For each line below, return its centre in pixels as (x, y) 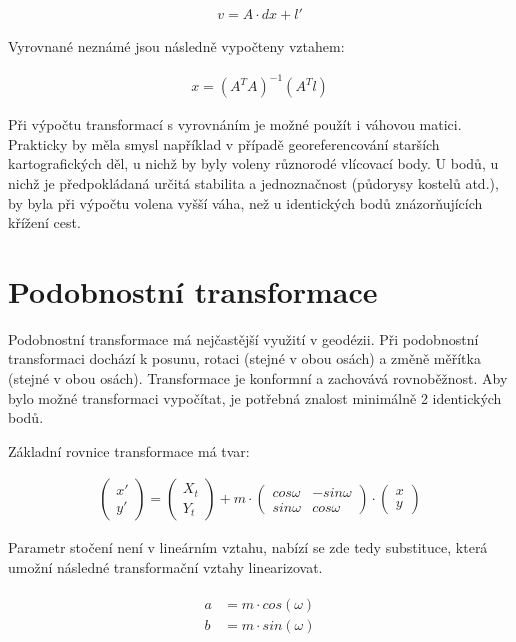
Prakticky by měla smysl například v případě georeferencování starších (224, 143)
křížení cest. (44, 222)
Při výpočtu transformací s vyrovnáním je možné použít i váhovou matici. (235, 124)
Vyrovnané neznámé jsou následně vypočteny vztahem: (176, 46)
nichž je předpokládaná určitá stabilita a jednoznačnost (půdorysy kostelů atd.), (253, 182)
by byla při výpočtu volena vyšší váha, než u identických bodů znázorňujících (245, 202)
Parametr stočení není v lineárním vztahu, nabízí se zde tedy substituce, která (248, 547)
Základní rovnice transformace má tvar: (129, 450)
